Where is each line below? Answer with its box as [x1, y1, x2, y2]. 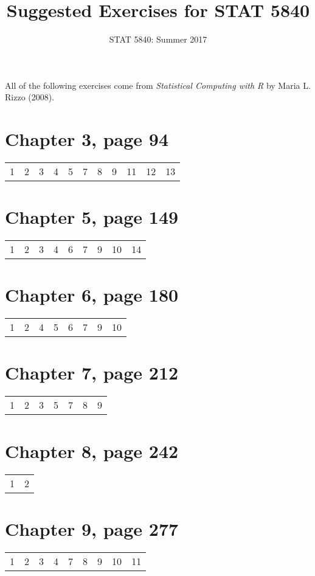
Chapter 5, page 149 [5, 204, 179, 229]
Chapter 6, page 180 [5, 282, 179, 307]
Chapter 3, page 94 [5, 127, 169, 151]
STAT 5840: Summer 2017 [109, 33, 207, 46]
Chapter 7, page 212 [5, 360, 179, 385]
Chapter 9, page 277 [5, 516, 179, 541]
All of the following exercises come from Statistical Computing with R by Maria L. [5, 78, 311, 91]
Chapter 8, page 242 [5, 438, 179, 463]
